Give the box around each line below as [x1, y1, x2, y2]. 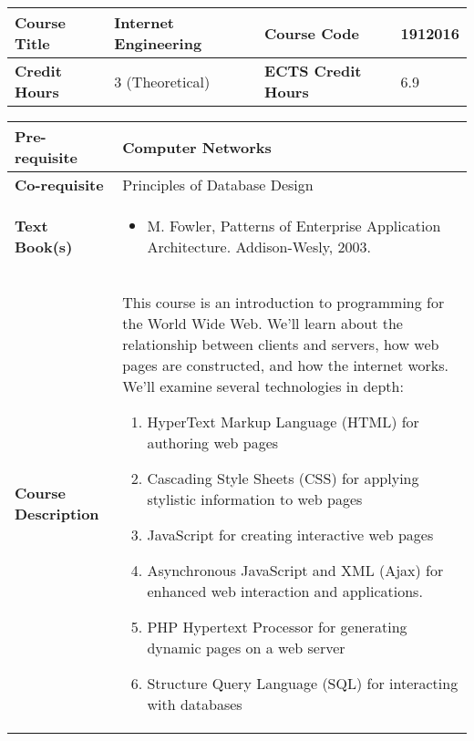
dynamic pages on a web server [147, 637, 345, 658]
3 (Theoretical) [114, 70, 211, 92]
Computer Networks [122, 136, 272, 158]
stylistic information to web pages [147, 489, 363, 509]
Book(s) [15, 236, 73, 257]
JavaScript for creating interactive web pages [147, 524, 434, 545]
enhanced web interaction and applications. [147, 581, 423, 602]
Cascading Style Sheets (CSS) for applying [147, 468, 419, 489]
